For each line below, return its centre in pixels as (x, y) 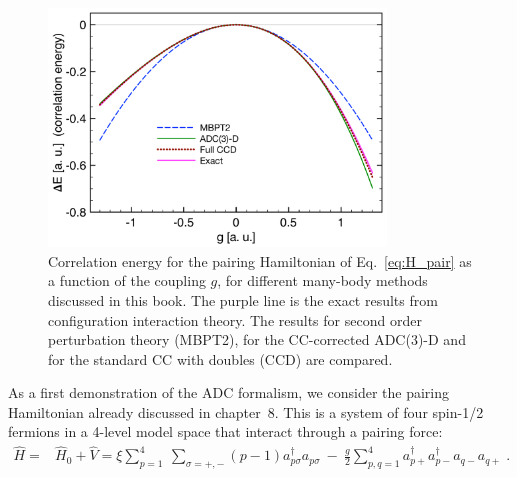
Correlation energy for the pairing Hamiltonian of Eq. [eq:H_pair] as (260, 260)
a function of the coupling (127, 280)
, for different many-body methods (322, 280)
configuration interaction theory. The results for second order (235, 319)
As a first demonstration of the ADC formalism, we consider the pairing (228, 392)
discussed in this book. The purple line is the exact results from (243, 299)
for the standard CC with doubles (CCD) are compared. (220, 358)
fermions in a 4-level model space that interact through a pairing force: (225, 431)
